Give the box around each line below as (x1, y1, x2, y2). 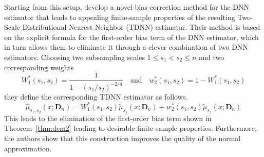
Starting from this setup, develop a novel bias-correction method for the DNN (4, 2, 250, 12)
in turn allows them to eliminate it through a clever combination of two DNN (4, 42, 248, 52)
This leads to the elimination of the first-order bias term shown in (4, 112, 212, 123)
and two (199, 51, 224, 62)
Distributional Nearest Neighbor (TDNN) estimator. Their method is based (22, 22, 260, 32)
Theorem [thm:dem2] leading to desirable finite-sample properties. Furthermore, (4, 123, 257, 133)
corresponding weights (4, 62, 74, 72)
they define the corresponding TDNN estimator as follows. (4, 91, 188, 102)
